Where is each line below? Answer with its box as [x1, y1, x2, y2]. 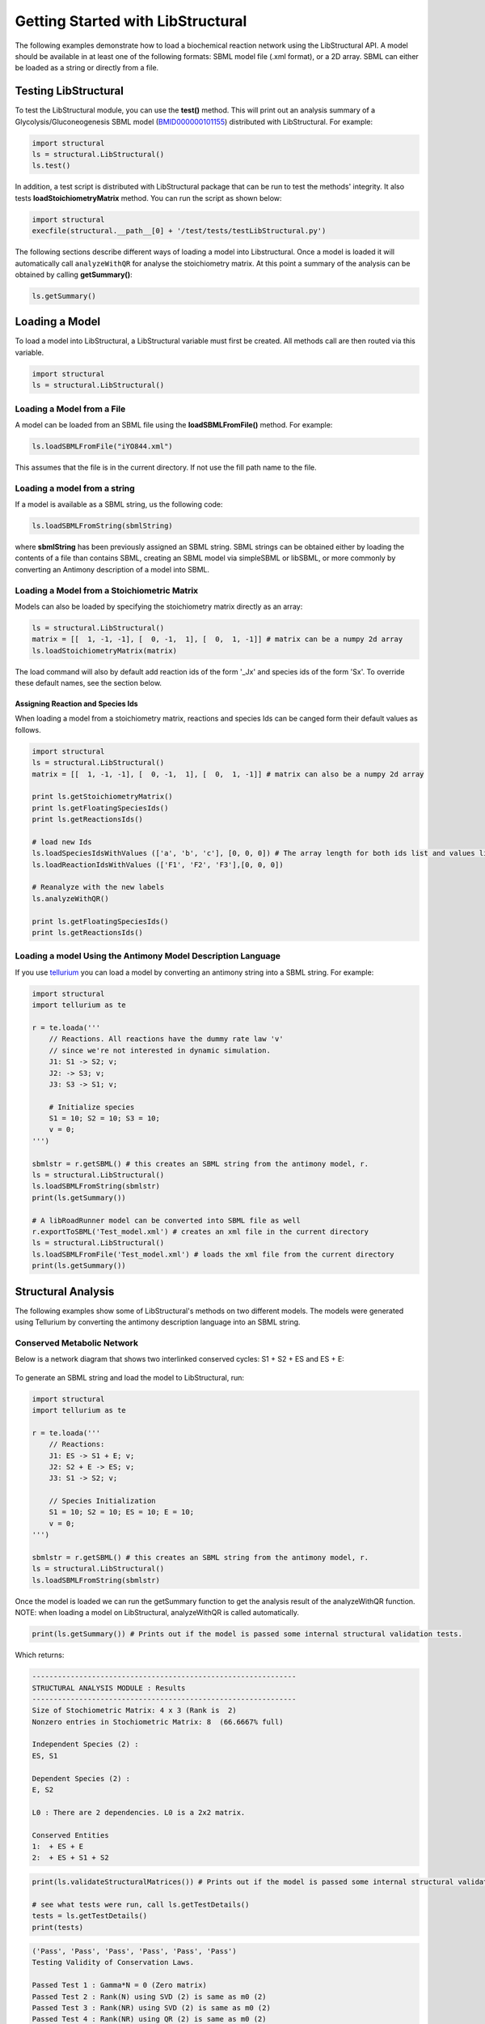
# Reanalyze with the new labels [32, 882, 165, 892]
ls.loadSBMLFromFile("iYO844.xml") [32, 441, 173, 451]
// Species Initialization [48, 1496, 157, 1506]
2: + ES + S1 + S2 [32, 1853, 109, 1862]
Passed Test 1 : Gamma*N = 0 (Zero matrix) [32, 1980, 208, 1990]
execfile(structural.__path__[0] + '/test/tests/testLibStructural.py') [32, 227, 327, 236]
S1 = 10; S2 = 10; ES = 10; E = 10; [48, 1507, 194, 1517]
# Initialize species [48, 1102, 135, 1112]
